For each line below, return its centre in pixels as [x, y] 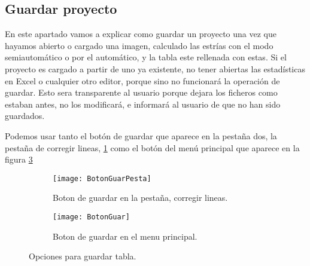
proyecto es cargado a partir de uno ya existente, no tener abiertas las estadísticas [155, 68]
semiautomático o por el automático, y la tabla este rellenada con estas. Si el [146, 57]
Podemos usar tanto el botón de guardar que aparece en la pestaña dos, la [141, 135]
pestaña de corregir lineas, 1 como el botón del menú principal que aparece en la [152, 147]
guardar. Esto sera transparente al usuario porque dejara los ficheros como [141, 92]
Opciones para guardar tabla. [83, 256]
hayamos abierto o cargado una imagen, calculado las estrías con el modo [139, 45]
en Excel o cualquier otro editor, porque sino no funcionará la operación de [142, 80]
